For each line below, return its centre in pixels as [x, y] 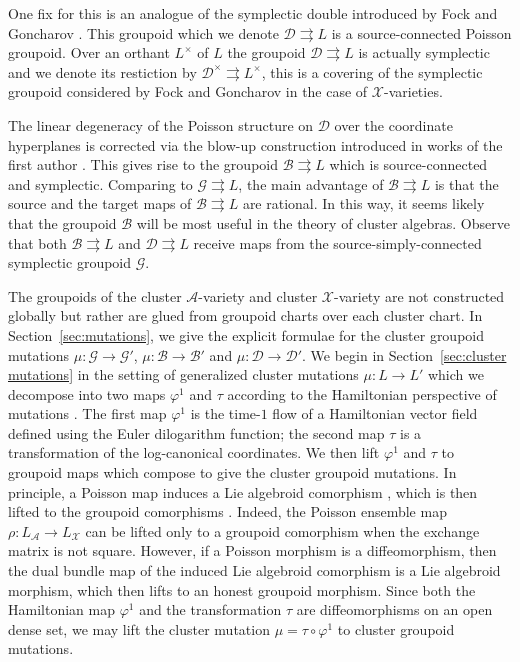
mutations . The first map [87, 413]
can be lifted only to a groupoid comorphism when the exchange [282, 530]
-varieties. [413, 91]
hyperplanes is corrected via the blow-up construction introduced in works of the [255, 144]
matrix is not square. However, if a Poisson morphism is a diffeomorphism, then [252, 550]
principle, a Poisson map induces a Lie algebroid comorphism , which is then [243, 491]
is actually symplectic [424, 52]
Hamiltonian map [61, 609]
